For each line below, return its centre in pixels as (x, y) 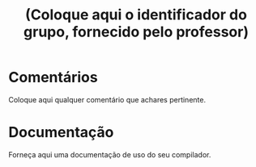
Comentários (53, 77)
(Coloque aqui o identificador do (136, 15)
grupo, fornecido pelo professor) (136, 32)
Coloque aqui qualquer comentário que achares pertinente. (107, 99)
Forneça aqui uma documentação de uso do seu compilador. (110, 154)
